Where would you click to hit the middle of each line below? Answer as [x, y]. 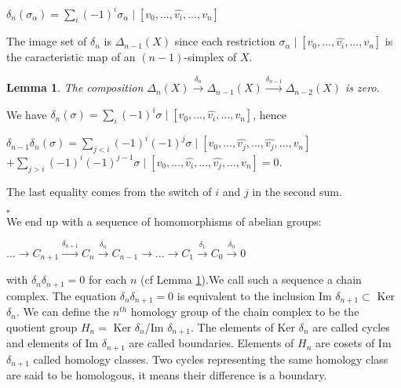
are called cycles [351, 326]
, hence [270, 114]
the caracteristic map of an [71, 57]
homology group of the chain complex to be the [245, 312]
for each [108, 279]
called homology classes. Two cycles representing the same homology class [211, 359]
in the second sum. [297, 191]
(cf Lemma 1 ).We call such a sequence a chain [251, 279]
